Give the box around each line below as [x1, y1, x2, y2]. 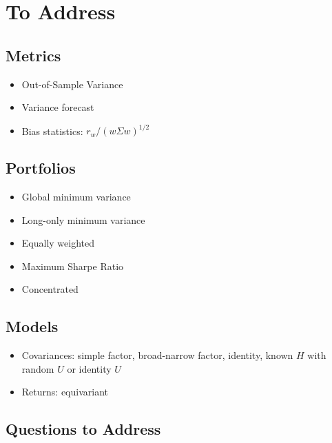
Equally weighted [21, 236, 95, 250]
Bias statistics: [21, 123, 83, 138]
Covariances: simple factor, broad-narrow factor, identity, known [21, 348, 293, 362]
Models [6, 316, 59, 337]
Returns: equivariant [21, 384, 108, 399]
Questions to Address [6, 418, 161, 440]
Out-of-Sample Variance [21, 76, 123, 91]
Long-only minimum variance [21, 212, 145, 227]
